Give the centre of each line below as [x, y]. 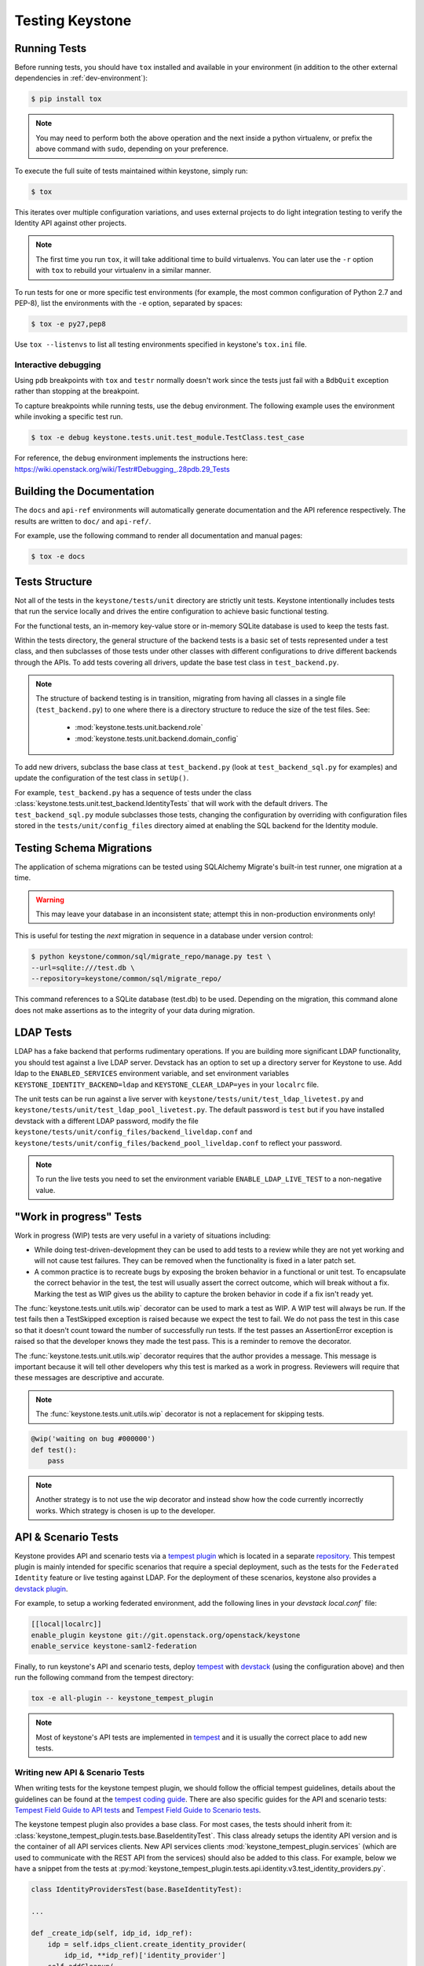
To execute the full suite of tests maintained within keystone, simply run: [131, 171]
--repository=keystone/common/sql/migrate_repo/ [126, 979]
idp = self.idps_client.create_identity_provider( [147, 1944]
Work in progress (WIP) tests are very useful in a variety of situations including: [143, 1235]
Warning [50, 900]
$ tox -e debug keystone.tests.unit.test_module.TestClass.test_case [168, 438]
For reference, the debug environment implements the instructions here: [131, 458]
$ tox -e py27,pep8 [68, 324]
